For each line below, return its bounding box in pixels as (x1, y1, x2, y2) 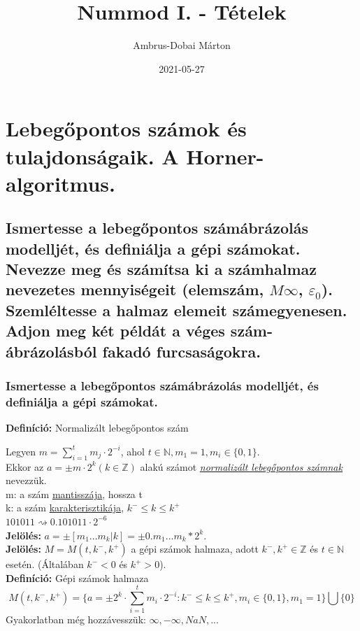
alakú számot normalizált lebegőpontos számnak (140, 459, 343, 474)
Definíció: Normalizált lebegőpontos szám (6, 420, 189, 435)
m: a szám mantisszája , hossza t (6, 486, 143, 501)
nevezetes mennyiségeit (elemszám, (6, 278, 264, 300)
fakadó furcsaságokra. (102, 340, 261, 362)
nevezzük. (6, 473, 47, 488)
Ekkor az (6, 459, 44, 474)
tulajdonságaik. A (6, 141, 179, 170)
